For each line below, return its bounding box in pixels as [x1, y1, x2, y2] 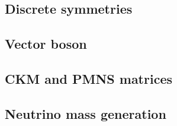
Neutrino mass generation [5, 104, 166, 122]
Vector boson [5, 34, 87, 53]
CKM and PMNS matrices [5, 69, 172, 87]
